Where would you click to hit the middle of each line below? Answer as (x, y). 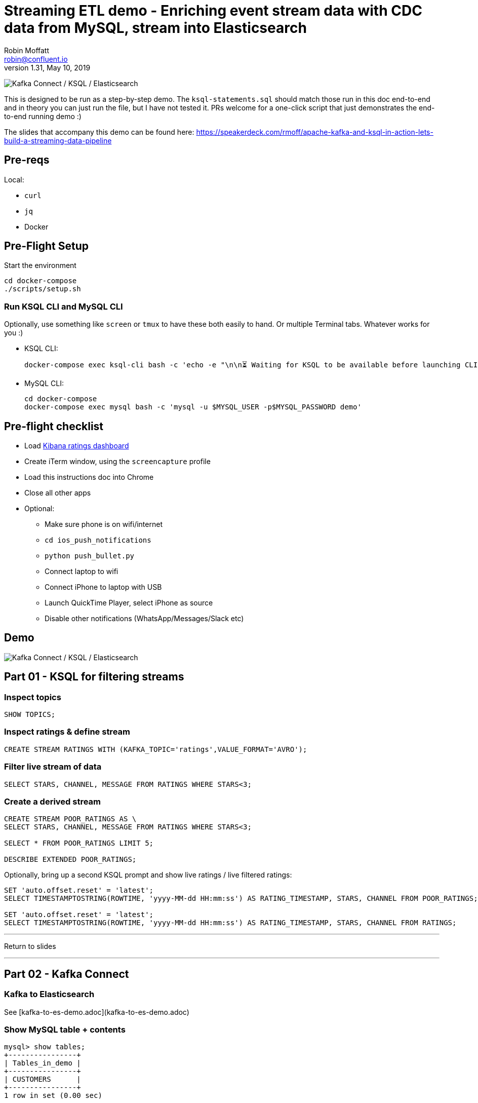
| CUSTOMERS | (43, 1079)
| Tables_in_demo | (43, 1063)
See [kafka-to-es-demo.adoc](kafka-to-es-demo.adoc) (97, 1012)
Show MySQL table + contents (65, 1029)
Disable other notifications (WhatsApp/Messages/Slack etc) (144, 619)
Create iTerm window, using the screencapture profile (117, 462)
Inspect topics (33, 697)
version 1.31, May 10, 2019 (47, 67)
